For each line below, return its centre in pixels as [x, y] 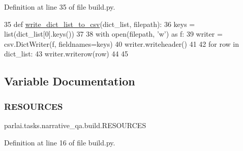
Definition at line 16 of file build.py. [60, 142]
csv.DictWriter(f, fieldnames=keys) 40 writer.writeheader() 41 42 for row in [121, 43]
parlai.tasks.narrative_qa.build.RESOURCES [75, 125]
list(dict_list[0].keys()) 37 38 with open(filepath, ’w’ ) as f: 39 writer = [113, 34]
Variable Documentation [70, 81]
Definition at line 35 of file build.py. [60, 7]
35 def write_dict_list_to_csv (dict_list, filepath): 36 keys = [100, 24]
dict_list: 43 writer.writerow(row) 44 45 [66, 54]
